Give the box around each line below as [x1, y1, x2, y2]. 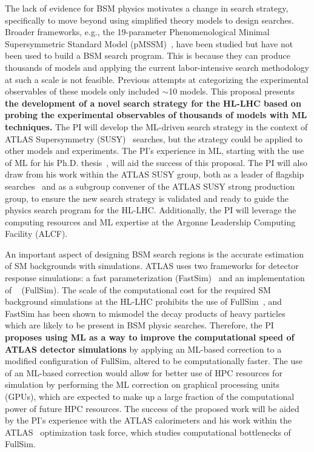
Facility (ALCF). [5, 227, 68, 240]
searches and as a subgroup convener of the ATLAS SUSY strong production [5, 179, 295, 192]
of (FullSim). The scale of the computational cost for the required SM [5, 283, 271, 296]
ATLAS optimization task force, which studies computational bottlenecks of [5, 425, 291, 438]
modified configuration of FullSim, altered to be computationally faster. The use [5, 354, 302, 367]
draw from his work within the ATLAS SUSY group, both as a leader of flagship [5, 168, 304, 181]
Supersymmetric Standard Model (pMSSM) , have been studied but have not [5, 37, 293, 50]
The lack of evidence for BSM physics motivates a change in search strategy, [5, 2, 289, 14]
